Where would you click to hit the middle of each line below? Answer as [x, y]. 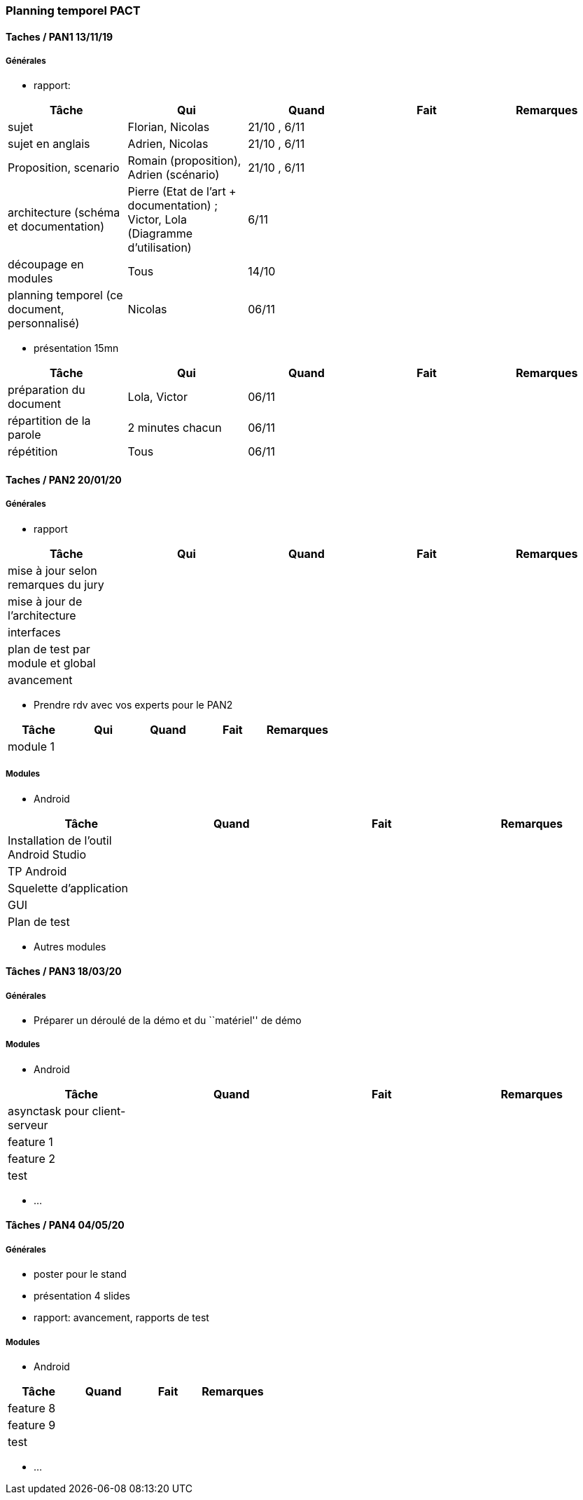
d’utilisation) [160, 248]
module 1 [31, 746]
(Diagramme [160, 234]
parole [24, 435]
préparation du [47, 390]
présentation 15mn [76, 348]
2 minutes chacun [175, 428]
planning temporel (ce [65, 295]
